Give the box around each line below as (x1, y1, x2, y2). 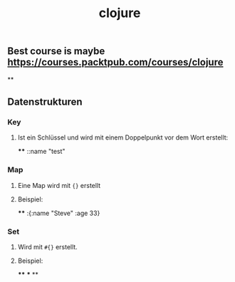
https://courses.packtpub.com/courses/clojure (7, 56, 224, 68)
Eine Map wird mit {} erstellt (17, 181, 101, 189)
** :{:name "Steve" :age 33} (17, 209, 100, 217)
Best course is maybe (7, 45, 105, 58)
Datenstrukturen (7, 96, 83, 108)
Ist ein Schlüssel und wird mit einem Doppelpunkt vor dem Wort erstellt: (17, 133, 229, 142)
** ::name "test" (17, 147, 66, 156)
